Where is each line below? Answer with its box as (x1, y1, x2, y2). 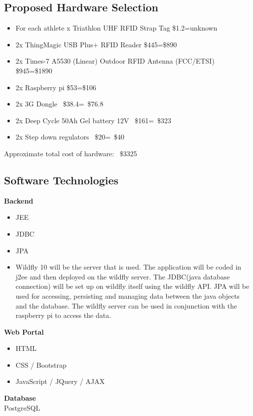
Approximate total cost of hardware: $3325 (4, 148, 137, 158)
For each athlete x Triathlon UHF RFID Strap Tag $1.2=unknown (15, 23, 217, 33)
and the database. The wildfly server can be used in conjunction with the (15, 300, 237, 311)
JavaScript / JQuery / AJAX (15, 376, 105, 386)
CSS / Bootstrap (15, 359, 67, 370)
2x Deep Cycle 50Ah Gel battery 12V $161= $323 (15, 115, 172, 125)
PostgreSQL (4, 402, 40, 413)
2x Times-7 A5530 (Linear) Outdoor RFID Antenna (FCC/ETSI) (15, 56, 215, 66)
